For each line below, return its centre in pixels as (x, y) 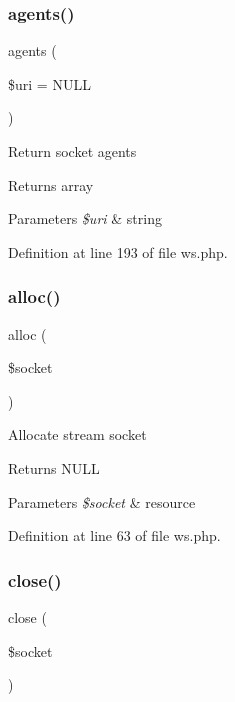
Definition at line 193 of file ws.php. (118, 251)
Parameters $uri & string (85, 218)
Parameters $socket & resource (102, 501)
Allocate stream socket (77, 434)
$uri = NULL (49, 83)
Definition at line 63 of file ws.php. (114, 535)
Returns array (51, 184)
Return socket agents (72, 151)
